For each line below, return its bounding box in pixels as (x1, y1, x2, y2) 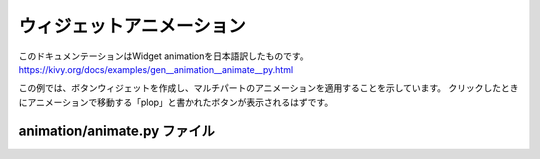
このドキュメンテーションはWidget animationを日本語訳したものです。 (18, 50, 309, 62)
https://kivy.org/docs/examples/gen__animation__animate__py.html (18, 63, 294, 75)
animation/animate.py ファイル (18, 122, 215, 139)
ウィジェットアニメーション (18, 15, 246, 37)
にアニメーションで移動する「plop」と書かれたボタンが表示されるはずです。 (18, 96, 334, 108)
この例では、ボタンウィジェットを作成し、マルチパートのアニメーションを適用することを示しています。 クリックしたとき (18, 82, 519, 94)
